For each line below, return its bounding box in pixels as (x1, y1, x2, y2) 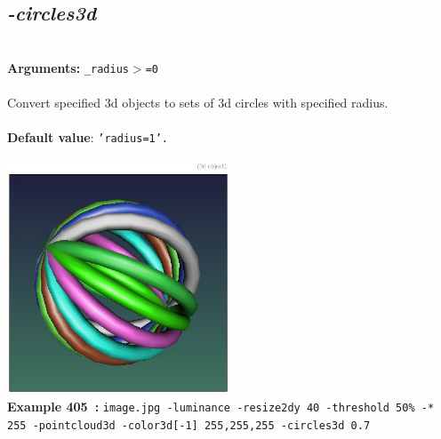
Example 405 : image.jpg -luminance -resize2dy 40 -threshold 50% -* (7, 397, 435, 416)
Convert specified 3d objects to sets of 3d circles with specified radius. (7, 93, 389, 112)
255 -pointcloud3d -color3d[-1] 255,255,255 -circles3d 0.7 (7, 419, 371, 432)
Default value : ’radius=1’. (7, 128, 169, 147)
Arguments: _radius (7, 58, 129, 76)
